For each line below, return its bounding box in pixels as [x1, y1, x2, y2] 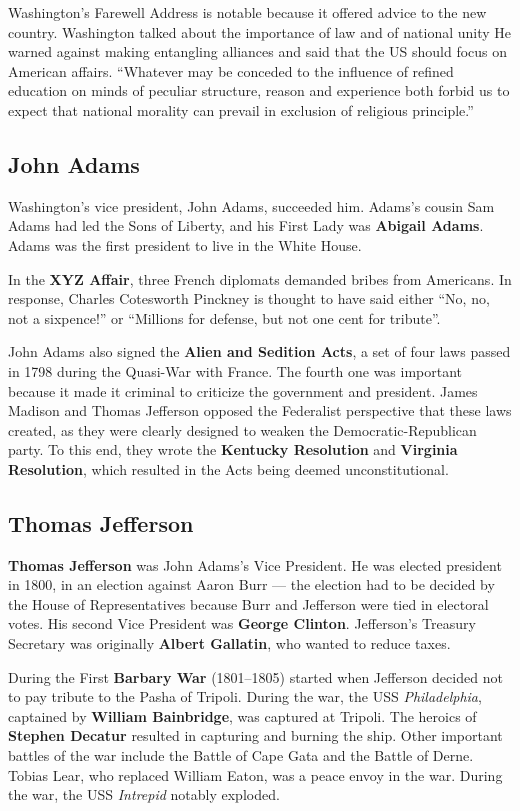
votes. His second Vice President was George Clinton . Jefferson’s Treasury [8, 613, 476, 634]
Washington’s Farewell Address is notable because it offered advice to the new [8, 2, 487, 22]
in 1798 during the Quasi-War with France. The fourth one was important [8, 360, 463, 381]
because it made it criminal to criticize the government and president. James [8, 380, 478, 401]
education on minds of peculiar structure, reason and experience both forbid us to [8, 80, 510, 101]
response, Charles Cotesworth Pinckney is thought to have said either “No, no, [8, 288, 490, 309]
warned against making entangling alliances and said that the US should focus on [8, 41, 508, 62]
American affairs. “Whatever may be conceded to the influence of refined [8, 60, 454, 81]
